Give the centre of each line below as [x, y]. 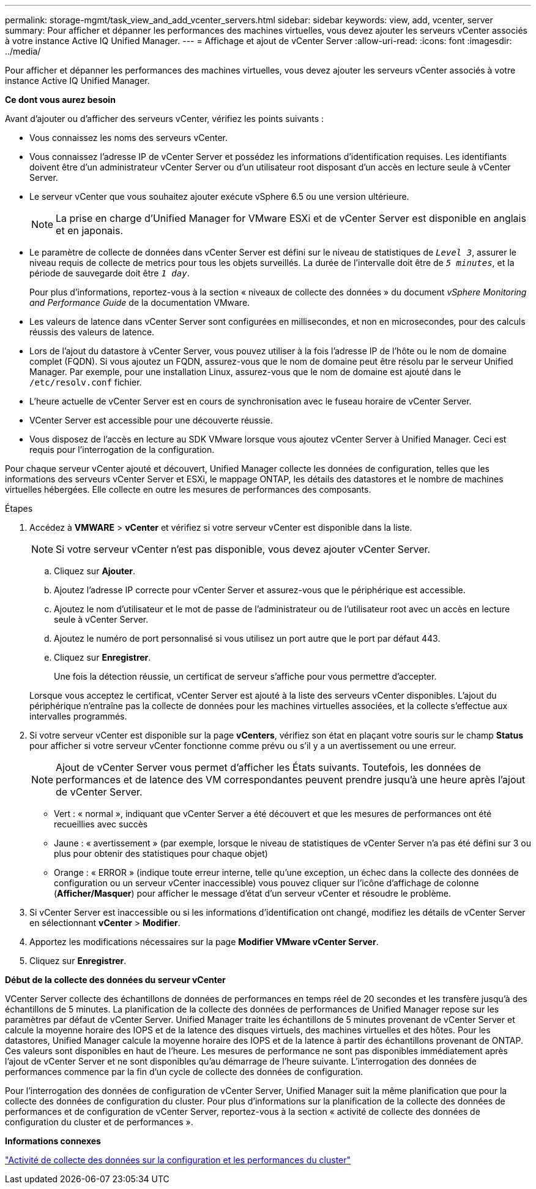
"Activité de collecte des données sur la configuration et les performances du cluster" [178, 1160]
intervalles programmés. [78, 716]
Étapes [19, 508]
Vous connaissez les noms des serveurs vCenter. [128, 138]
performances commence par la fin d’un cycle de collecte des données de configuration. [184, 1072]
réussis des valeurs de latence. [92, 332]
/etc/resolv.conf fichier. [86, 382]
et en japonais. [90, 230]
